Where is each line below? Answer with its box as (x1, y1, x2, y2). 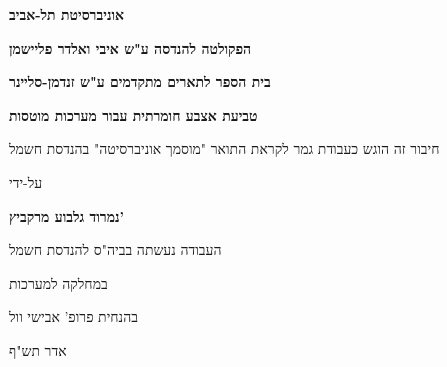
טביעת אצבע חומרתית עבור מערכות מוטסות (9, 104, 258, 125)
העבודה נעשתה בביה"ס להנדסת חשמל (9, 239, 222, 260)
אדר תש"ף (9, 339, 67, 360)
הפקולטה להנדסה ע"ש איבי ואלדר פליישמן (9, 37, 252, 58)
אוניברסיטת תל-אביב (9, 4, 125, 24)
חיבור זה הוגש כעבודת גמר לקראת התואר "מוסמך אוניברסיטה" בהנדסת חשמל (9, 138, 440, 159)
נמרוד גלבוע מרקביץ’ (9, 205, 125, 226)
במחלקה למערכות (9, 272, 108, 293)
